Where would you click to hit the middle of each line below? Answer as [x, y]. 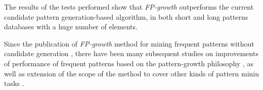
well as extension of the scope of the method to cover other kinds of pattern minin [132, 73]
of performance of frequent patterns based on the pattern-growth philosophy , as [129, 63]
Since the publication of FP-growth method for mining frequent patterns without [129, 43]
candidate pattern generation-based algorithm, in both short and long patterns [126, 16]
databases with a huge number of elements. [71, 27]
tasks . [14, 83]
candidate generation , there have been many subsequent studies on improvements [131, 53]
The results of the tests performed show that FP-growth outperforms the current [129, 7]
